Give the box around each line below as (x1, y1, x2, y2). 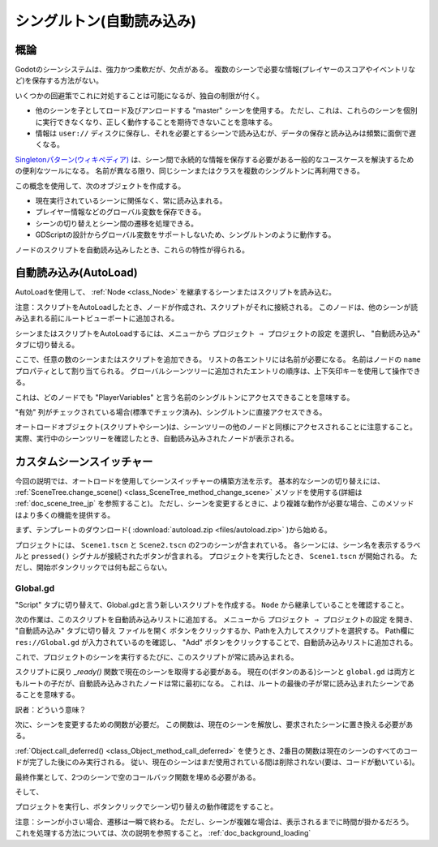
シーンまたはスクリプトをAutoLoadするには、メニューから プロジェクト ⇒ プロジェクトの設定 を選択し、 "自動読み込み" (15, 329, 421, 338)
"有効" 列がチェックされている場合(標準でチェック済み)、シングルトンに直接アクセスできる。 (15, 406, 327, 417)
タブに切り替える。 (15, 340, 79, 349)
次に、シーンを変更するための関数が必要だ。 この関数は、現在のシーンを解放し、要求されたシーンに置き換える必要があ (15, 720, 414, 729)
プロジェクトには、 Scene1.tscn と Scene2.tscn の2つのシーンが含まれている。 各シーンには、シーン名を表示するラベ (15, 540, 421, 549)
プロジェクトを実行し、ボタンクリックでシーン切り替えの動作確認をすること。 (15, 802, 278, 811)
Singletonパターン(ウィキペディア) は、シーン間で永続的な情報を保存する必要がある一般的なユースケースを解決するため (15, 154, 414, 164)
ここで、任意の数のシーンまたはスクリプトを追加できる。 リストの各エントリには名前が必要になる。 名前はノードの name (15, 355, 421, 364)
